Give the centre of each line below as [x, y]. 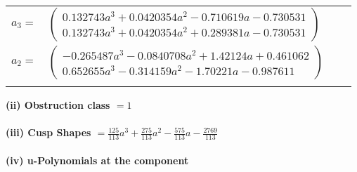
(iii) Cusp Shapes [48, 132]
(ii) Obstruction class [58, 105]
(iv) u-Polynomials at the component [97, 160]
